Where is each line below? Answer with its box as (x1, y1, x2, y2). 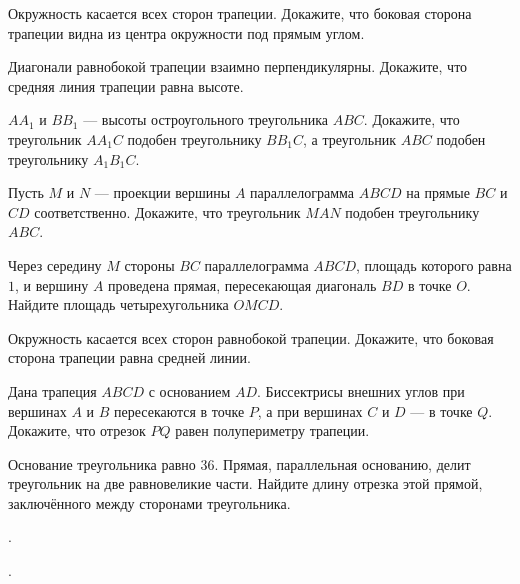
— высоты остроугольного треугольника (83, 109, 329, 130)
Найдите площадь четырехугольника (8, 294, 229, 315)
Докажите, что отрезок (8, 420, 146, 441)
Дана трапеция (8, 380, 97, 401)
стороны (124, 254, 175, 275)
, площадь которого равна (356, 254, 512, 275)
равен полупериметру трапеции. (175, 420, 370, 441)
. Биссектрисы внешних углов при (257, 380, 465, 401)
